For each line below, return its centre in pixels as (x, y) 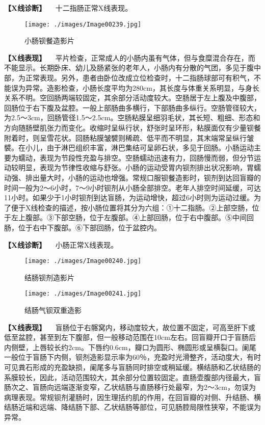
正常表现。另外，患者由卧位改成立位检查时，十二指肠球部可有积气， (139, 78)
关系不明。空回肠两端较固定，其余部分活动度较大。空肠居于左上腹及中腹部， (132, 98)
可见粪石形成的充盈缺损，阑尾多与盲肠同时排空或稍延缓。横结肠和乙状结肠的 (132, 367)
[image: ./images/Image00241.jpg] (83, 294)
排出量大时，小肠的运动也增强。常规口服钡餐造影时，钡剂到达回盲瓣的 (143, 177)
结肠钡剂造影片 (49, 277)
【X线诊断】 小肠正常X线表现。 (61, 244)
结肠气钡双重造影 (53, 310)
